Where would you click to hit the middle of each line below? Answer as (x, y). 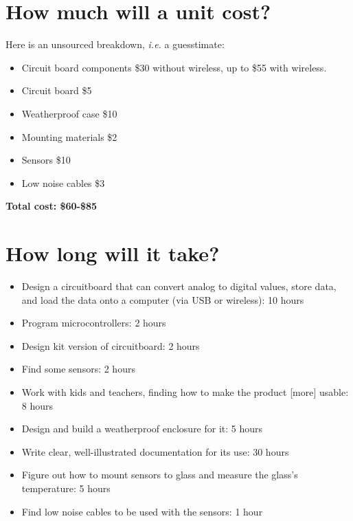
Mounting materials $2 (69, 136)
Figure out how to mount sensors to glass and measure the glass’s (160, 475)
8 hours (37, 405)
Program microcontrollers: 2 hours (94, 323)
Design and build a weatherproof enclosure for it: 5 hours (142, 429)
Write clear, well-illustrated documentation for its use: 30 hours (155, 451)
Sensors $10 (46, 160)
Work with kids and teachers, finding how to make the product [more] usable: (185, 391)
